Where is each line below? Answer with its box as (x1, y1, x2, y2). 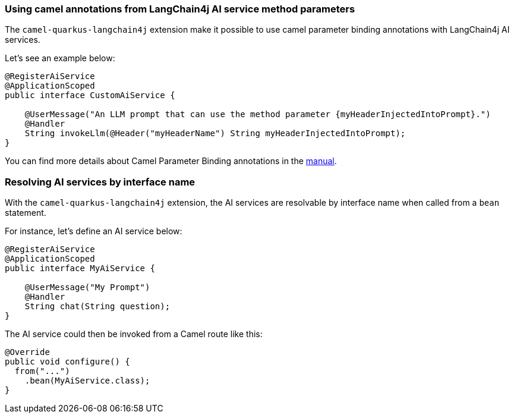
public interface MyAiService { (5, 263, 155, 274)
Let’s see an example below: (5, 53, 115, 64)
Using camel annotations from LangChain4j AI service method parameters (5, 3, 355, 15)
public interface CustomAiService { (5, 90, 175, 100)
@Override (5, 347, 50, 357)
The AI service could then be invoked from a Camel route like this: (5, 329, 263, 340)
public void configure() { (5, 357, 130, 367)
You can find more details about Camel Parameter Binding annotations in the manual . (5, 156, 337, 166)
